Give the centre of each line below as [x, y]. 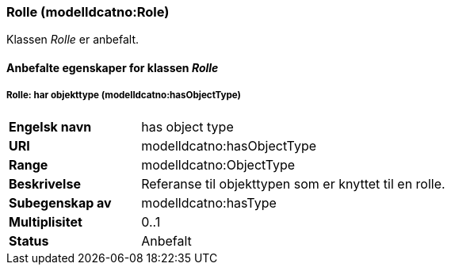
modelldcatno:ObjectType [218, 164]
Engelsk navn [50, 126]
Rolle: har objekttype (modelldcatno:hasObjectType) [124, 95]
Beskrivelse [45, 183]
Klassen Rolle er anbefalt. [73, 40]
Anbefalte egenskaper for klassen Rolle [113, 67]
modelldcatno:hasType [209, 202]
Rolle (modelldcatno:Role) [88, 12]
